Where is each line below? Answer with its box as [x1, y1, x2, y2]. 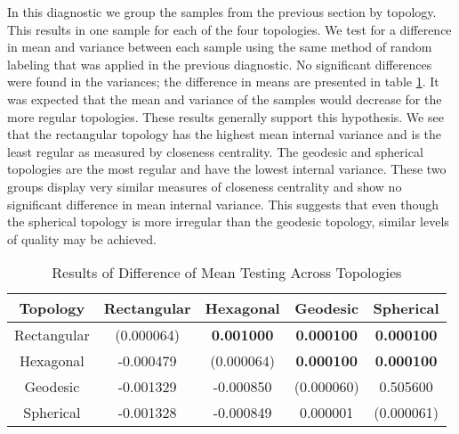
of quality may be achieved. [7, 229, 157, 248]
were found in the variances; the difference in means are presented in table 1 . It [7, 72, 439, 91]
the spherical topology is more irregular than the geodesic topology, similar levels [7, 212, 449, 231]
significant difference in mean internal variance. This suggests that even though [7, 194, 439, 213]
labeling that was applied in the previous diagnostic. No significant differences [7, 54, 432, 73]
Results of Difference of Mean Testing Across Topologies [52, 262, 402, 283]
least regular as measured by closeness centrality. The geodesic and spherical [7, 142, 423, 160]
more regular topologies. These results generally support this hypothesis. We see [7, 107, 444, 126]
